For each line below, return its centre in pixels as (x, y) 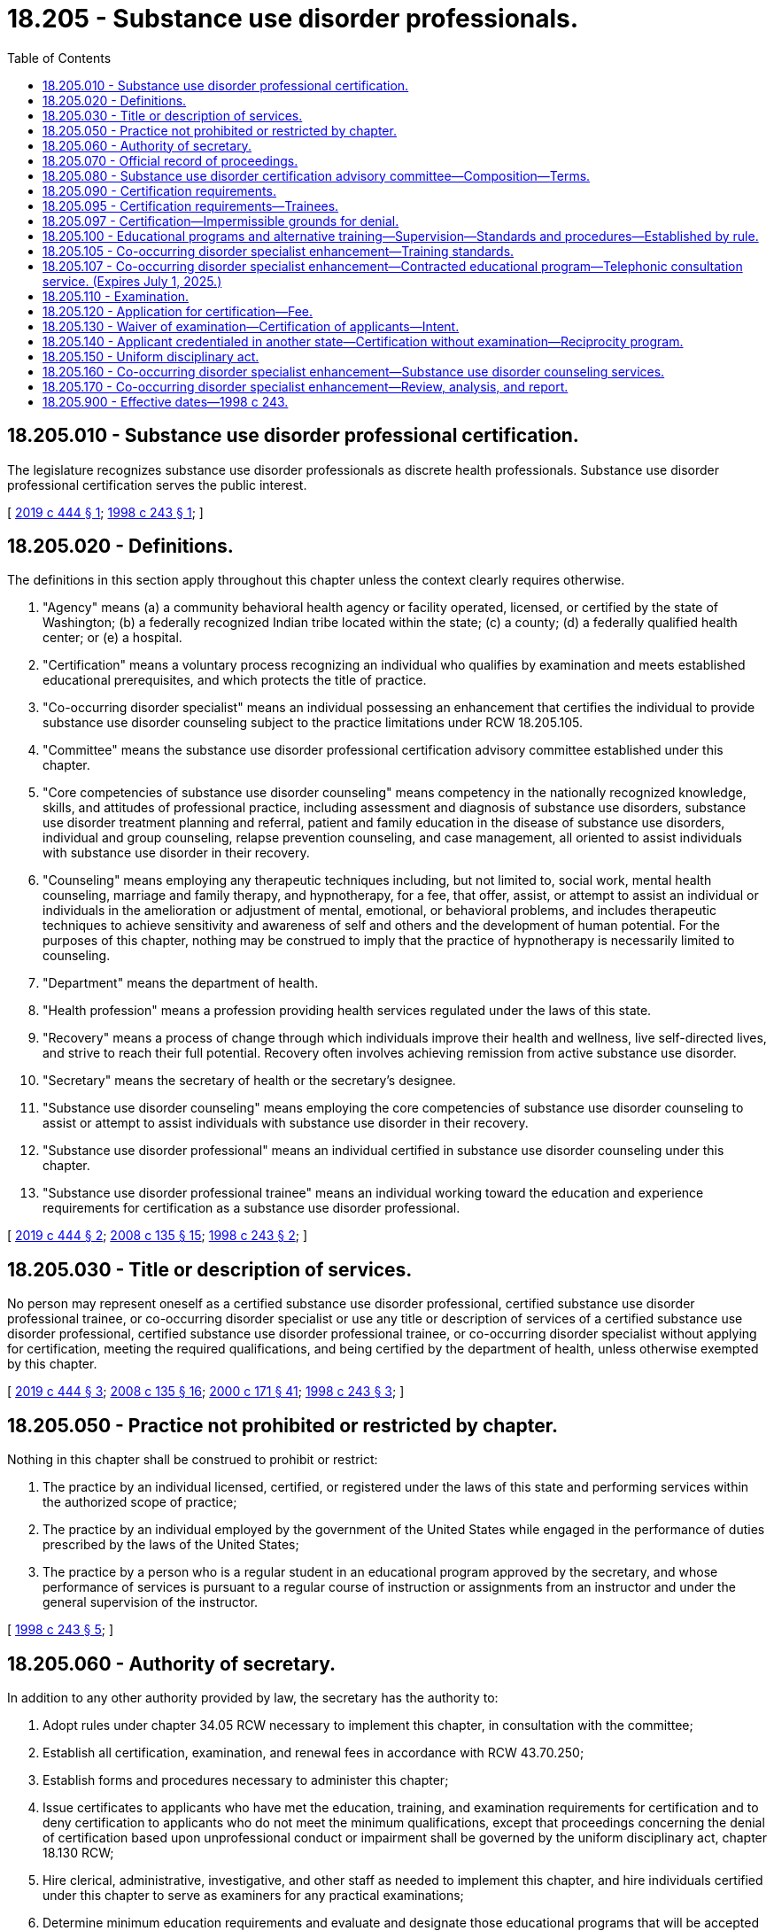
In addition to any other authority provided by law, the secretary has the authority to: (253, 1697)
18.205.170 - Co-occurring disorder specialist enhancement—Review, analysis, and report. (306, 386)
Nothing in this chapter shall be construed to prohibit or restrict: (193, 1460)
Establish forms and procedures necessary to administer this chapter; (246, 1780)
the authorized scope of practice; (140, 1502)
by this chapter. (52, 1364)
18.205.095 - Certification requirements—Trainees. (191, 206)
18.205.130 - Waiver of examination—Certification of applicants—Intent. (251, 326)
